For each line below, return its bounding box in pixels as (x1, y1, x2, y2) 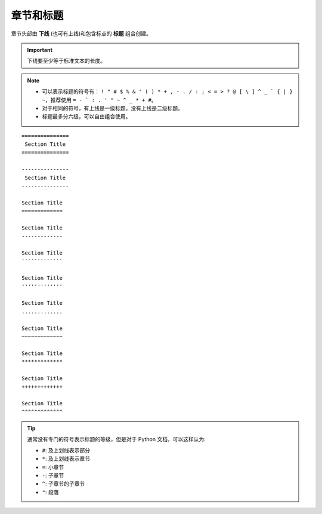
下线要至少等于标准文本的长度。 (27, 57, 106, 65)
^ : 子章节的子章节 (42, 480, 85, 487)
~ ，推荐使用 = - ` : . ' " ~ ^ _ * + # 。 (42, 96, 157, 103)
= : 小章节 (42, 463, 64, 470)
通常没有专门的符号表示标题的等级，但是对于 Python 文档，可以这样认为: (27, 436, 206, 443)
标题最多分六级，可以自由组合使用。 (42, 113, 131, 120)
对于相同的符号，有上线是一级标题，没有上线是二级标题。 (42, 105, 183, 112)
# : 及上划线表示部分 (42, 446, 91, 454)
